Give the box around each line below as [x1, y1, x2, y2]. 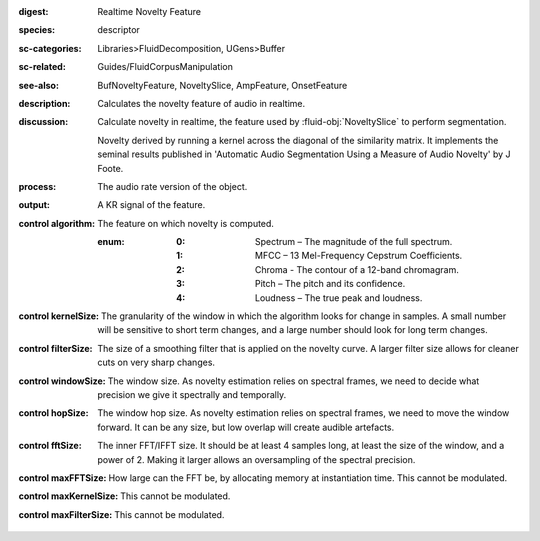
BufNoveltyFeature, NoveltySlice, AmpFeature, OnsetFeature [97, 79, 348, 91]
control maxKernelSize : [18, 490, 119, 502]
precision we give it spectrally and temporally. [97, 388, 287, 400]
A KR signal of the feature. [97, 199, 206, 211]
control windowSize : [18, 375, 106, 387]
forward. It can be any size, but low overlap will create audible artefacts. [97, 421, 395, 433]
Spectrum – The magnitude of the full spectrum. [255, 236, 453, 248]
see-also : [18, 79, 60, 91]
